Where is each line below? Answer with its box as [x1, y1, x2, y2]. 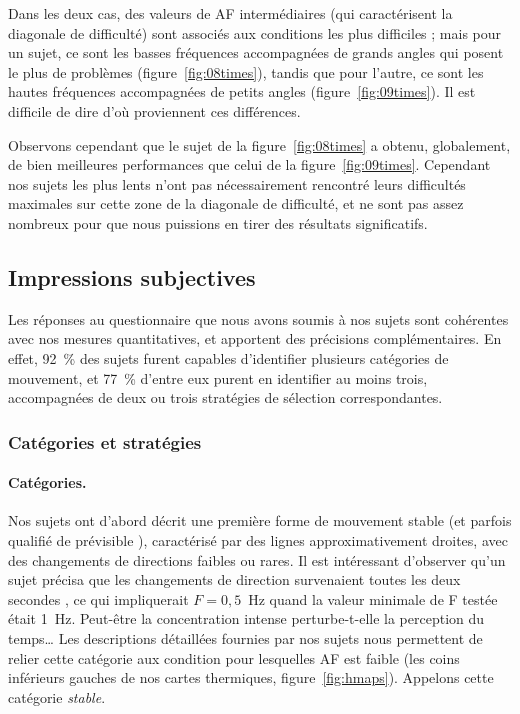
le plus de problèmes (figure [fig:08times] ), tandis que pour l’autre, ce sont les [8, 61, 484, 82]
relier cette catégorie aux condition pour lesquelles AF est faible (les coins [8, 647, 460, 668]
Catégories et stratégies [8, 429, 202, 454]
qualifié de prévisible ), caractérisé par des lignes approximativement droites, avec [8, 529, 508, 550]
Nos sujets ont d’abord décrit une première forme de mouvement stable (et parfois [8, 510, 512, 531]
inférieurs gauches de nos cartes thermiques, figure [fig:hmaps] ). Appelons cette [8, 667, 494, 688]
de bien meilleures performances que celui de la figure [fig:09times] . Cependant [8, 154, 491, 175]
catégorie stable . [8, 686, 106, 707]
